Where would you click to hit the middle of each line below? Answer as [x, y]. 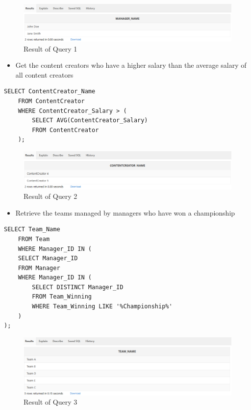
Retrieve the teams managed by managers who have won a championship [125, 212]
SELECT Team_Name [32, 230]
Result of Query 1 [50, 48]
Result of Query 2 [50, 196]
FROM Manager [39, 268]
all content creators [44, 74]
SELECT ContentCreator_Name [50, 92]
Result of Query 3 [50, 402]
